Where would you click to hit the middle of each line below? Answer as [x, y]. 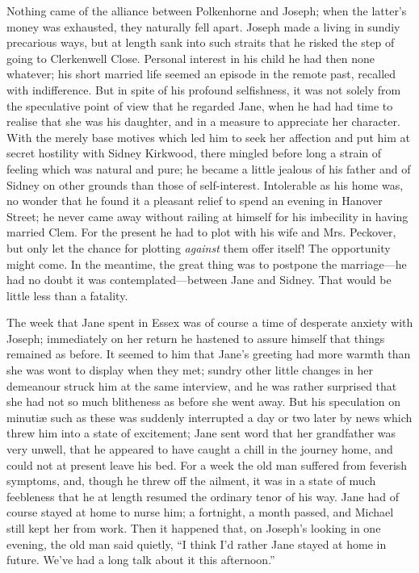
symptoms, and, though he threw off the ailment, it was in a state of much [191, 481]
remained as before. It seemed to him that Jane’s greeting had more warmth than [209, 354]
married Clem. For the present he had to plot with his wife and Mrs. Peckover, [201, 232]
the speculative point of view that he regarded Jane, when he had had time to [200, 105]
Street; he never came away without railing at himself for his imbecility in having [207, 216]
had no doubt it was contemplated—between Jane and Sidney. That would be [199, 280]
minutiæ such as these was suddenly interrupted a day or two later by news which [209, 417]
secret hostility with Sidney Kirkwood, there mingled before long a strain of [194, 153]
